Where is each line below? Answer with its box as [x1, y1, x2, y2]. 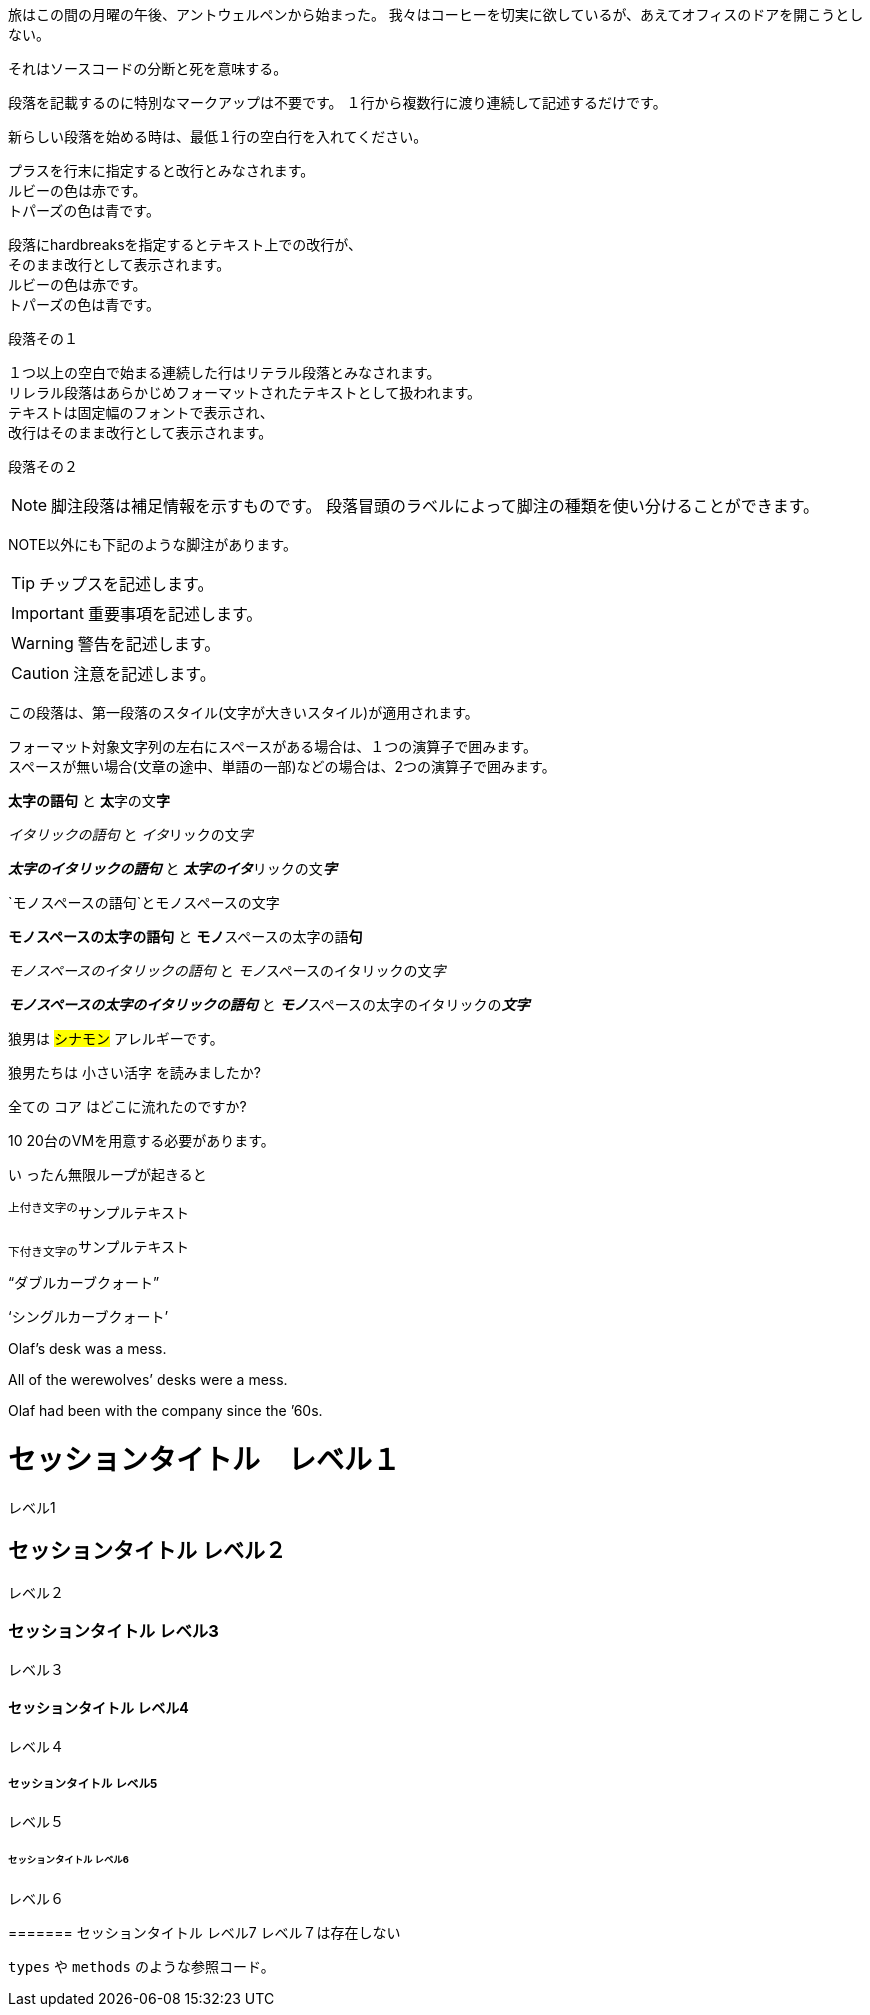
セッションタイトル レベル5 [8, 1777, 158, 1792]
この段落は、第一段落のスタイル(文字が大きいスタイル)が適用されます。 [8, 704, 479, 721]
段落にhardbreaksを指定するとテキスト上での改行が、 [8, 236, 362, 253]
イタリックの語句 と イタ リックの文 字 [8, 826, 253, 843]
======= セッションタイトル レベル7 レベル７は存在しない [8, 1924, 401, 1942]
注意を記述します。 [73, 664, 216, 684]
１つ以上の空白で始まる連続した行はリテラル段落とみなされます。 [8, 365, 441, 381]
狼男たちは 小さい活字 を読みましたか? [8, 1064, 262, 1081]
